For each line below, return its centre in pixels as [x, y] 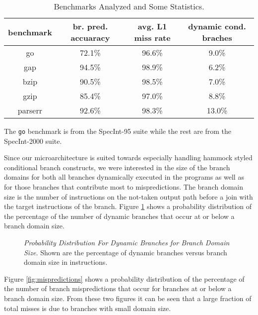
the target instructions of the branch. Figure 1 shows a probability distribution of [128, 206]
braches [217, 38]
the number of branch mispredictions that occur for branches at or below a [118, 288]
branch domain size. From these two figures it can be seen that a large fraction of [128, 298]
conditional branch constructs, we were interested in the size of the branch [117, 167]
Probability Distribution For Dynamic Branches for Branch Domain [127, 242]
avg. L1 [152, 26]
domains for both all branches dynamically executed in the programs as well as [124, 177]
